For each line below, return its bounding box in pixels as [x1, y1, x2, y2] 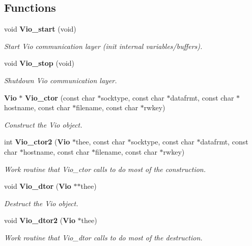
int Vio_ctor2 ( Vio [4, 136, 70, 147]
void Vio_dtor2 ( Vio [4, 215, 75, 226]
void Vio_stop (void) [4, 58, 75, 68]
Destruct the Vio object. [4, 198, 78, 208]
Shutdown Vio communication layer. [4, 75, 117, 85]
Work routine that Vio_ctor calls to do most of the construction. [4, 163, 206, 174]
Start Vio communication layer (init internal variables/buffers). [4, 40, 203, 51]
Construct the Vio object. [4, 119, 82, 130]
